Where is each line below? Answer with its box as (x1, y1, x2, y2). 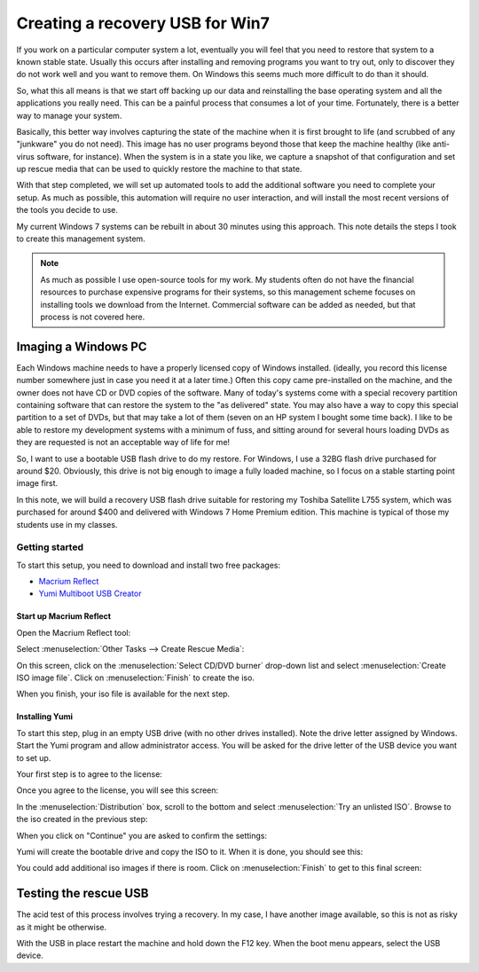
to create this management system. (16, 233, 145, 244)
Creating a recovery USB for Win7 (16, 13, 271, 33)
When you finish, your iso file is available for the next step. (16, 688, 231, 700)
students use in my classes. (16, 519, 118, 529)
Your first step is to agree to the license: (16, 769, 163, 780)
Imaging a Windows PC (16, 339, 147, 354)
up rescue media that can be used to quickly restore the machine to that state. (16, 164, 302, 175)
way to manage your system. (16, 110, 122, 121)
